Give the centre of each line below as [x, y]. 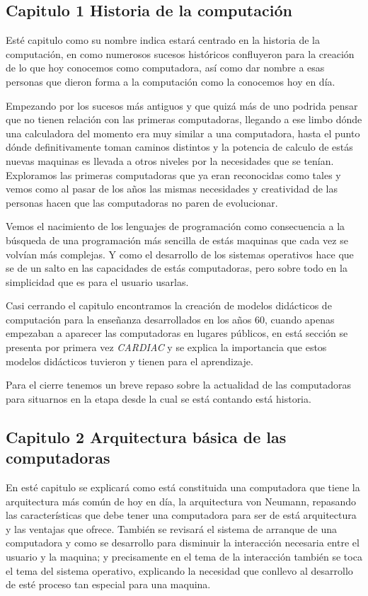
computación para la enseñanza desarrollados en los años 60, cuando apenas [170, 319]
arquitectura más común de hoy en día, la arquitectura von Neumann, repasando [181, 501]
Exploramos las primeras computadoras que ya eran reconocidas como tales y [173, 174]
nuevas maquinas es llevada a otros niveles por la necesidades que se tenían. [170, 160]
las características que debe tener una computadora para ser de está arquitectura [181, 515]
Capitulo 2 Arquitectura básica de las [146, 436]
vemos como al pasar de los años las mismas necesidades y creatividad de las [172, 189]
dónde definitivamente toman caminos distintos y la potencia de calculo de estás [179, 147]
